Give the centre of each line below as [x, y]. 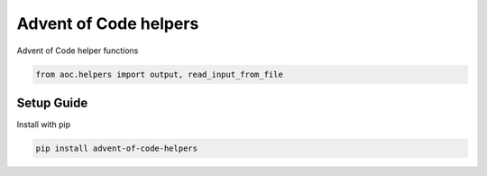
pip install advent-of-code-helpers [117, 148]
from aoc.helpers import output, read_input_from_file [159, 74]
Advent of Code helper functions [78, 51]
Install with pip [44, 125]
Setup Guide [52, 102]
